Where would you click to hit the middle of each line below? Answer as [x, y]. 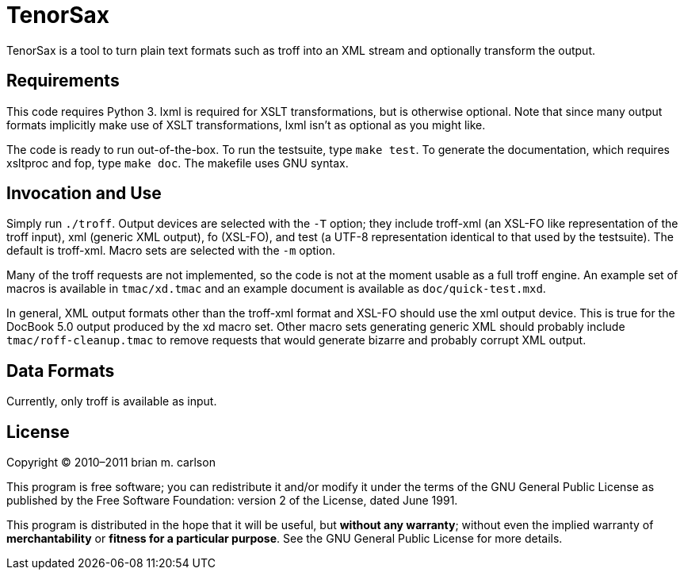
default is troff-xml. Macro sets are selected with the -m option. [171, 251]
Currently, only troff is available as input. [112, 401]
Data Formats [61, 371]
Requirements [63, 81]
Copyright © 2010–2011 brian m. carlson [111, 463]
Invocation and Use [84, 194]
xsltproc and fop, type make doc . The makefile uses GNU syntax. [178, 163]
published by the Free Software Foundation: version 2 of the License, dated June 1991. [232, 501]
